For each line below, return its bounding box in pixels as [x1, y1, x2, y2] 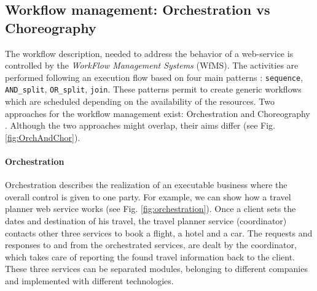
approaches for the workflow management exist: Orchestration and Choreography [5, 107, 310, 119]
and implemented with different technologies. [5, 274, 174, 287]
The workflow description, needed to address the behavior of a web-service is [5, 47, 294, 59]
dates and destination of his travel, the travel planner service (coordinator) [5, 214, 287, 227]
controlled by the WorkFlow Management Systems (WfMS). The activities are [5, 59, 299, 72]
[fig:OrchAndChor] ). [5, 130, 80, 143]
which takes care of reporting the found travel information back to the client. [5, 250, 295, 263]
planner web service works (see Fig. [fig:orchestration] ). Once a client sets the [5, 202, 296, 215]
